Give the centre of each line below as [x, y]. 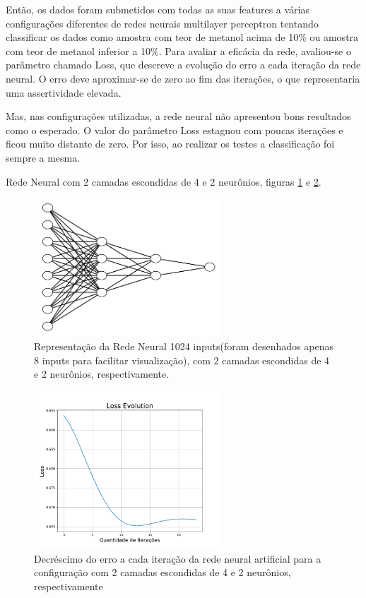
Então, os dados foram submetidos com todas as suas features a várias [158, 9]
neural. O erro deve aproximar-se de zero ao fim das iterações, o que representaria [183, 78]
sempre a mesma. [43, 157]
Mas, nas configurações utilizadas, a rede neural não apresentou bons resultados [178, 116]
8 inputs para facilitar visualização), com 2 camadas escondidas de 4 [182, 360]
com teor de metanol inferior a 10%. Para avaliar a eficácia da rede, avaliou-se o [178, 50]
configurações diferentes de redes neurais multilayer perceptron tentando [162, 23]
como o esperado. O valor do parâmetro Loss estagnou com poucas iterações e [175, 130]
